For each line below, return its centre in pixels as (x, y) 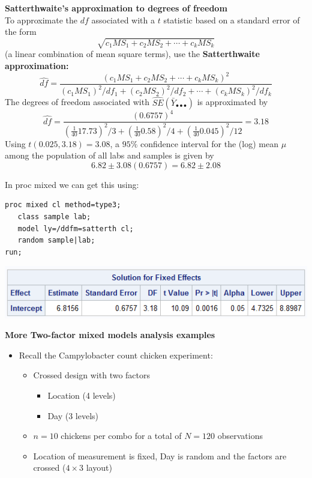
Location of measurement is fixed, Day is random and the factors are (160, 455)
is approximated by (232, 102)
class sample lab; (54, 216)
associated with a (123, 20)
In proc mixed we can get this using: (72, 184)
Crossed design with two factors (92, 375)
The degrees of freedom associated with (77, 102)
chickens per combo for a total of (121, 436)
